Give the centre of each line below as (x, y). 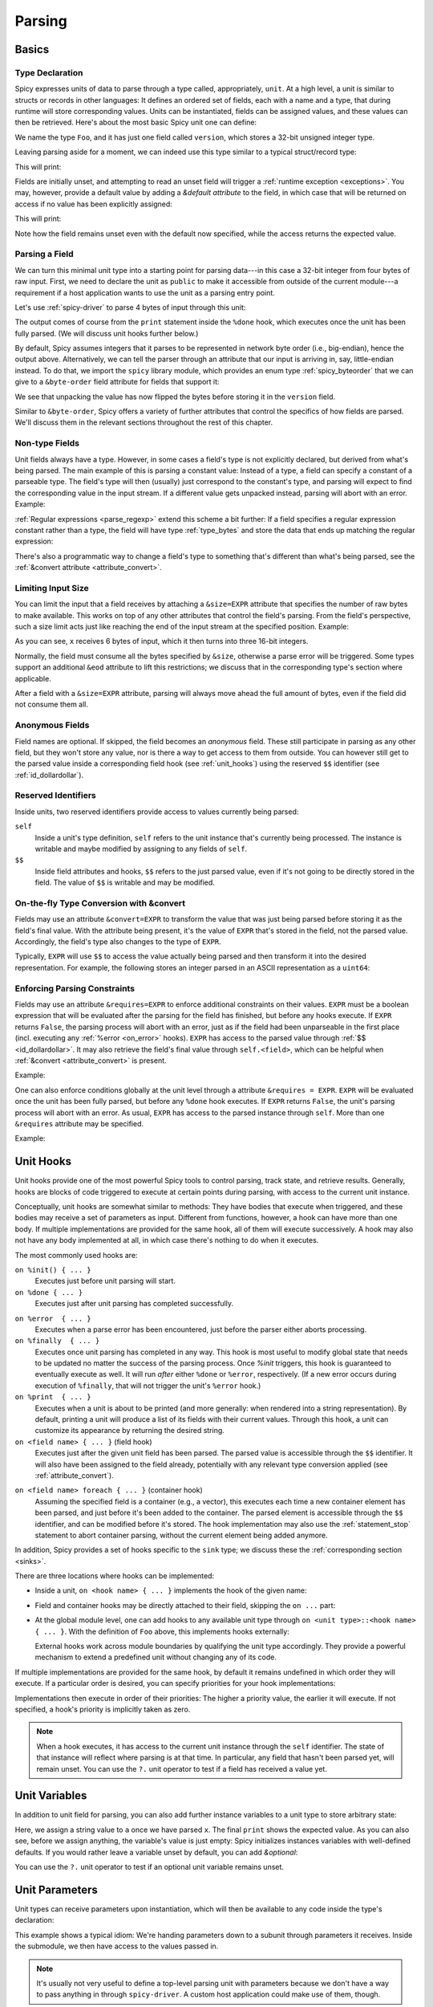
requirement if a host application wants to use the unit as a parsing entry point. (145, 292)
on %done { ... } (49, 1292)
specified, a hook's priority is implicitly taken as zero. (103, 1709)
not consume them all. (51, 704)
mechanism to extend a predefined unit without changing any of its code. (156, 1657)
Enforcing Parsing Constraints (75, 988)
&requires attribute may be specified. (79, 1123)
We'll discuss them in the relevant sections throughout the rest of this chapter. (144, 422)
